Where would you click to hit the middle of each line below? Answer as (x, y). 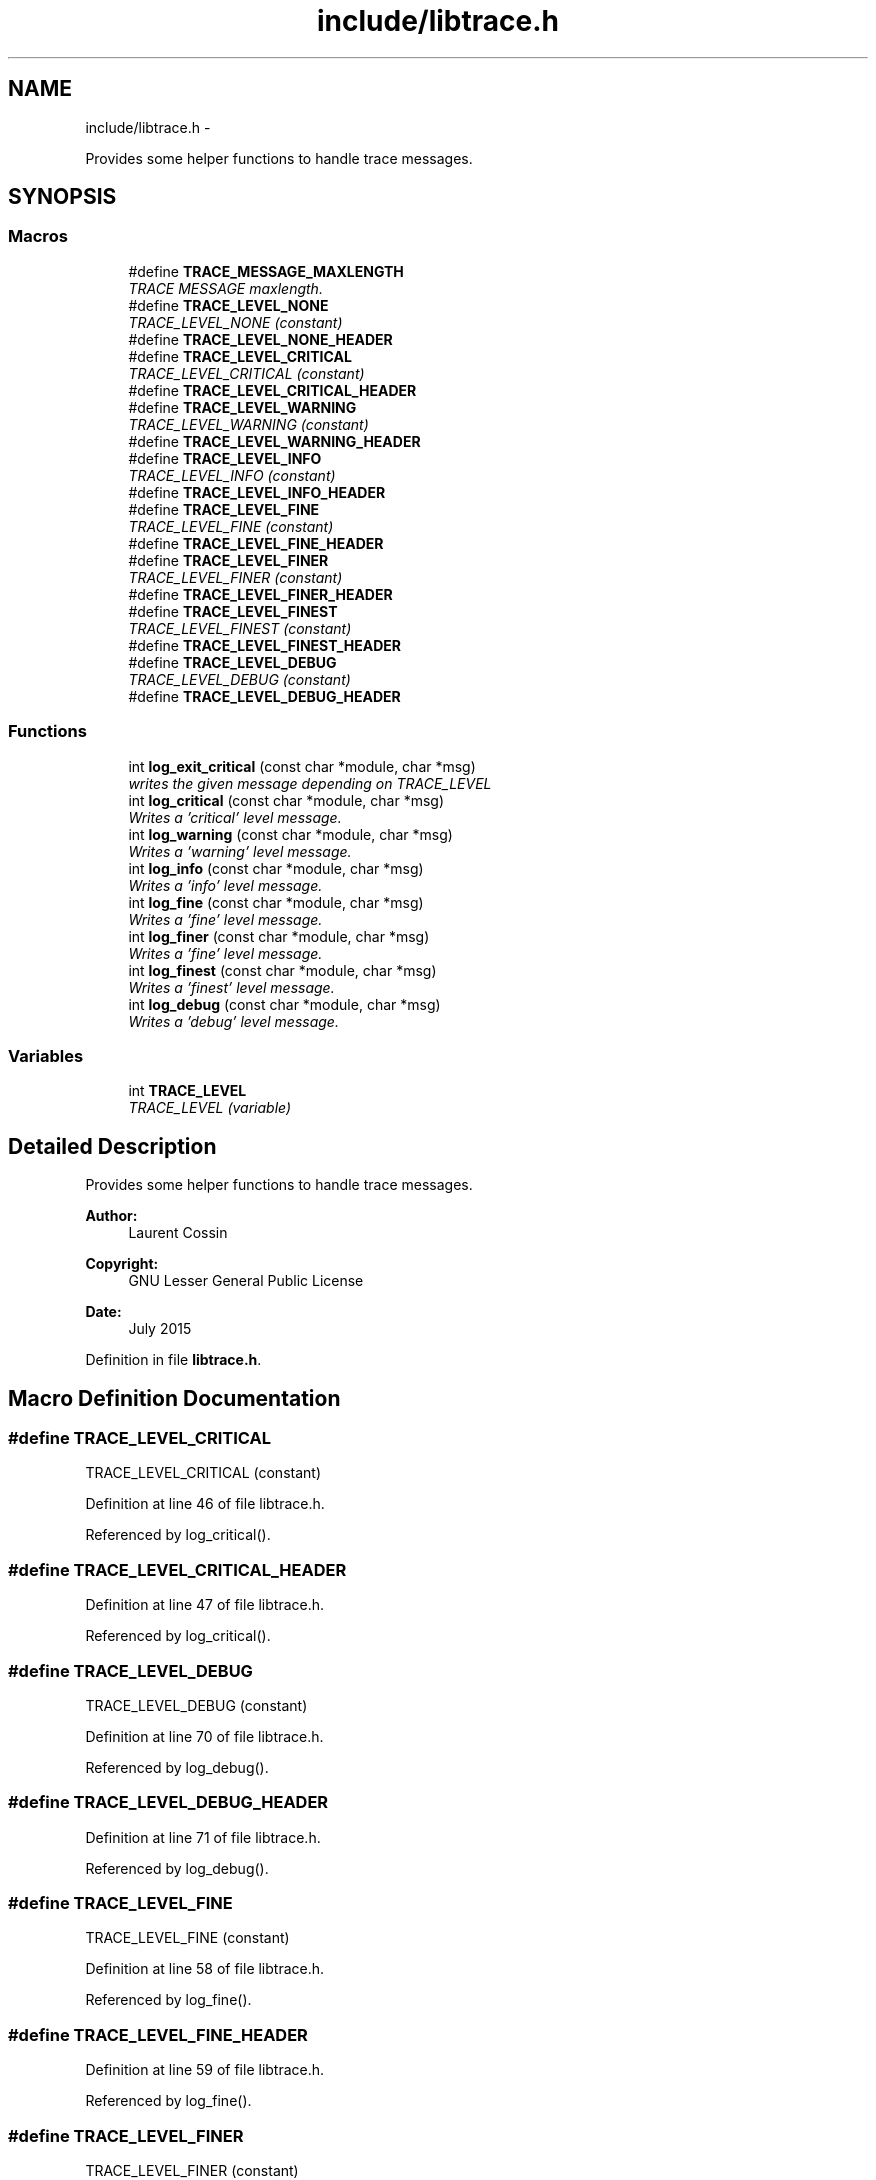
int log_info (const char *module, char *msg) (276, 868)
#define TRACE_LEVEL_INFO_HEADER (257, 492)
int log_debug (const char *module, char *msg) (284, 1004)
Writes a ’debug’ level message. (233, 1021)
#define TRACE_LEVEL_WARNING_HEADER (274, 441)
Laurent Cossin (178, 1233)
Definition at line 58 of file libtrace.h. (205, 1969)
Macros (38, 236)
